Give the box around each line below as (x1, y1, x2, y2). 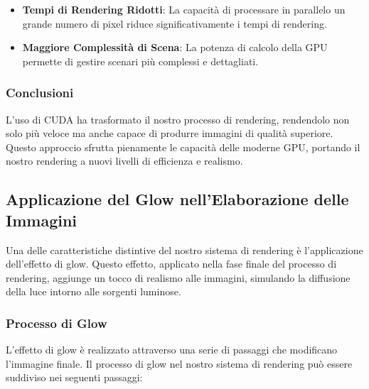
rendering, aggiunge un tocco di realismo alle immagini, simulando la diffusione (6, 270, 351, 285)
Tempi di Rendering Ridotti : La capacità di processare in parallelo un (22, 2, 346, 16)
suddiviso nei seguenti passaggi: (6, 370, 143, 385)
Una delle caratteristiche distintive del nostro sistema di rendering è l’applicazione (6, 242, 363, 257)
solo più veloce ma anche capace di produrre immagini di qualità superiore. (6, 126, 333, 141)
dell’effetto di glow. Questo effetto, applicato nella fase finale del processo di (6, 256, 337, 271)
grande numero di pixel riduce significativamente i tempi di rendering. (22, 16, 327, 31)
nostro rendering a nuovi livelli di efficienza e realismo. (6, 153, 243, 168)
